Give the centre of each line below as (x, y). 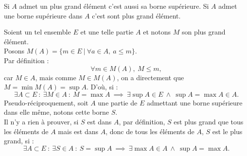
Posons (14, 51)
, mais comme (56, 77)
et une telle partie (107, 32)
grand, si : (19, 141)
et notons (157, 32)
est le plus (227, 131)
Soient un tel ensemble (37, 32)
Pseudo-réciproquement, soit (46, 102)
